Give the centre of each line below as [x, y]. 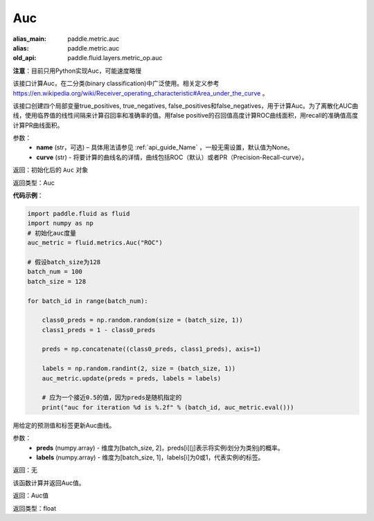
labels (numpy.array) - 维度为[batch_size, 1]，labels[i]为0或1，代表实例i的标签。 [150, 457]
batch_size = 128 [57, 281]
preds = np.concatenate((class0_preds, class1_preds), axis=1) [152, 349]
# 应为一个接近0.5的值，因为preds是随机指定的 [112, 397]
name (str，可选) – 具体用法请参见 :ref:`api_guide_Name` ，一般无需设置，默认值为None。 [165, 147]
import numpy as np [60, 223]
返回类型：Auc [34, 183]
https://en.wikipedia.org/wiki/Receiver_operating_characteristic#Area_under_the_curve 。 [141, 93]
